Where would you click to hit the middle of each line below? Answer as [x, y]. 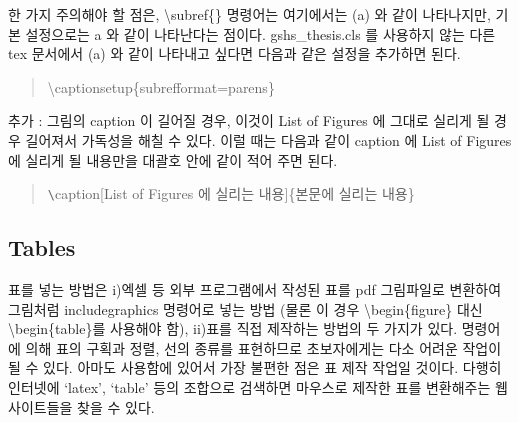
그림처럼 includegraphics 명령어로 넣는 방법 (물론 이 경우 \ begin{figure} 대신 [245, 308]
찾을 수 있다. [116, 406]
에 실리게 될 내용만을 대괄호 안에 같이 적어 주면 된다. [173, 159]
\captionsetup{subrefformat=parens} [161, 86]
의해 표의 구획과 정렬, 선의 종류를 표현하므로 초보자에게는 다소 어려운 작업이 [263, 347]
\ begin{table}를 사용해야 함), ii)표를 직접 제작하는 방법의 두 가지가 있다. [233, 328]
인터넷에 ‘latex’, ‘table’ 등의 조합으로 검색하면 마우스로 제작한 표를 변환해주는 [249, 386]
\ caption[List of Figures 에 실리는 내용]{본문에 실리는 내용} [231, 193]
